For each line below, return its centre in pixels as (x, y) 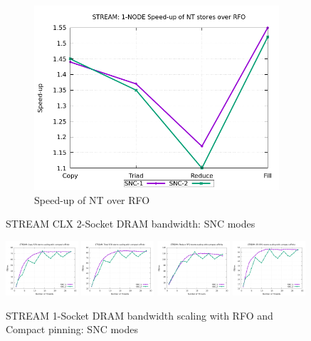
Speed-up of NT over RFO (92, 199)
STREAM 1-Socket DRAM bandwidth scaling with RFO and (139, 315)
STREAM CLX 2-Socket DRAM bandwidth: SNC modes (131, 224)
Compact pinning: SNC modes (72, 329)
